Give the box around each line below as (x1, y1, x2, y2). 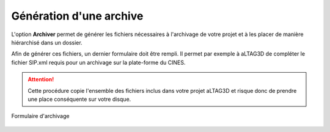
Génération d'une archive (11, 9, 144, 23)
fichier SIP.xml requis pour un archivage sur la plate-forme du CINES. (11, 59, 186, 66)
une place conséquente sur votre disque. (28, 95, 131, 103)
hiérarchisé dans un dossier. (11, 38, 82, 46)
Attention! (28, 76, 54, 83)
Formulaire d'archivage (11, 112, 70, 120)
